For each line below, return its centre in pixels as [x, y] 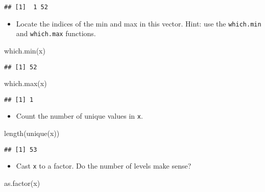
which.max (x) [26, 83]
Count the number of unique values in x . [79, 116]
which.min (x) [25, 50]
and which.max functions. [56, 33]
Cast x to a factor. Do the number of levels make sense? [104, 166]
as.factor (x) [22, 183]
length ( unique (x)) [32, 133]
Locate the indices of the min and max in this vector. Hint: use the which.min [139, 23]
